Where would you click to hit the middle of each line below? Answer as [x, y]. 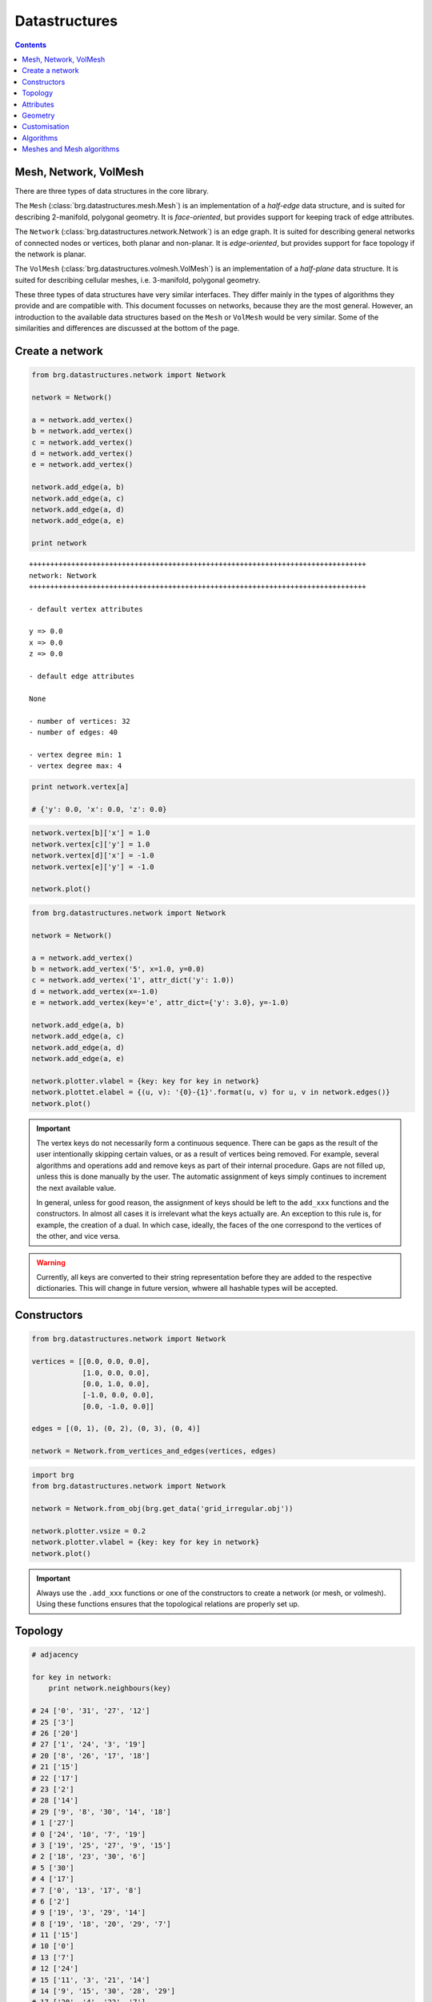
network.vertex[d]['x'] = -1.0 [93, 856]
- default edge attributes [82, 676]
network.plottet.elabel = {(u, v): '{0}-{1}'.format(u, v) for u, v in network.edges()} [211, 1092]
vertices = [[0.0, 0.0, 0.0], [91, 1362]
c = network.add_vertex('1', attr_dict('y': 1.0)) [133, 980]
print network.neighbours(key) [110, 1688]
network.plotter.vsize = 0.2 [89, 1531]
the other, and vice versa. [78, 1236]
